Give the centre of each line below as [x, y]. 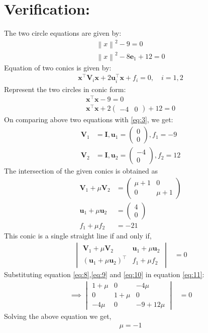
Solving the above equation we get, [58, 316]
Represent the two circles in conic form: [65, 89]
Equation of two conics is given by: [58, 67]
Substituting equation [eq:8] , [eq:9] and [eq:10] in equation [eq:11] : [104, 274]
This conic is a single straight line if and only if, [78, 236]
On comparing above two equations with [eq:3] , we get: [89, 119]
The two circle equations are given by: [63, 33]
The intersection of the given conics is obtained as [81, 171]
